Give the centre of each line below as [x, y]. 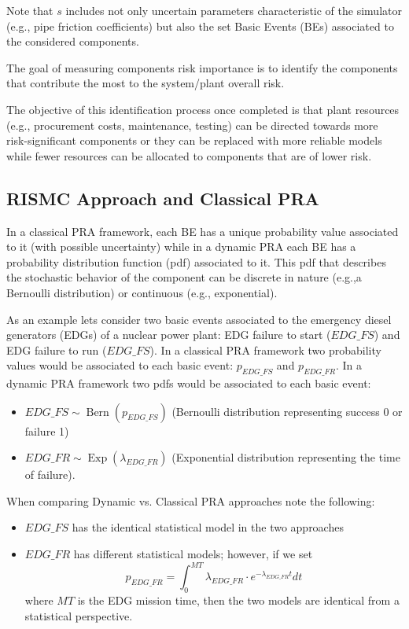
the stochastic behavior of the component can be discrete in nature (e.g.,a [184, 277]
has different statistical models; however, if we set [193, 554]
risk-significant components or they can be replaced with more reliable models [194, 140]
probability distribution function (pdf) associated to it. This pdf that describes [196, 261]
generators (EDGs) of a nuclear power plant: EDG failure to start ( [169, 335]
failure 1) [47, 430]
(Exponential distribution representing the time [286, 457]
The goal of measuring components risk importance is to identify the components [202, 67]
